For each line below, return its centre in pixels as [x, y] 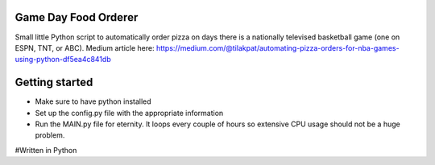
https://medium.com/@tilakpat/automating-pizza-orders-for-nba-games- [278, 47]
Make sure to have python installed [93, 101]
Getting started [54, 82]
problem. [50, 135]
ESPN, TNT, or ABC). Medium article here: [85, 47]
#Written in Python [46, 150]
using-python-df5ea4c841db [63, 60]
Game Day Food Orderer [77, 17]
